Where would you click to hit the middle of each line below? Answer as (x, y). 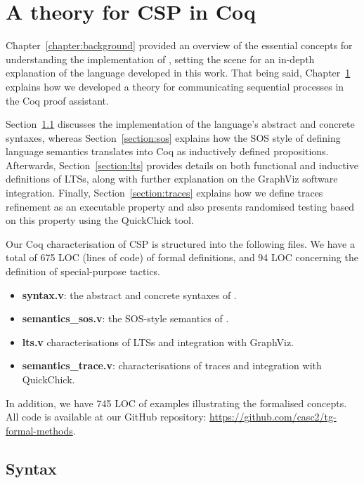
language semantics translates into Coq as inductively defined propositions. (167, 151)
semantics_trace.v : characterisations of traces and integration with (172, 365)
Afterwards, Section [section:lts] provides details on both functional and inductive (182, 165)
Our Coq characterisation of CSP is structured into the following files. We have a (180, 243)
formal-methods (39, 430)
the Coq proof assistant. (57, 100)
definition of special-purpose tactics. (83, 271)
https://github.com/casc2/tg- (273, 417)
